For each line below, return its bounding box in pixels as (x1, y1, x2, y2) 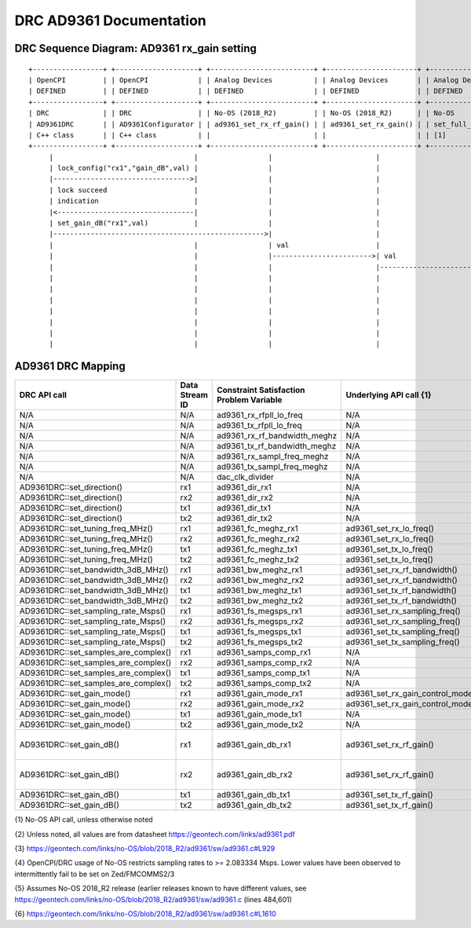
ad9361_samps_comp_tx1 (216, 668, 310, 679)
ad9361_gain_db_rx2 (216, 769, 293, 780)
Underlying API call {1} (345, 390, 432, 401)
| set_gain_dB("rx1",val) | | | (49, 218, 381, 228)
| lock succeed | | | (49, 185, 381, 194)
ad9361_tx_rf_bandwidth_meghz (216, 441, 337, 452)
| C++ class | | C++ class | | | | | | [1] (28, 130, 447, 139)
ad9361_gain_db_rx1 (216, 739, 291, 750)
